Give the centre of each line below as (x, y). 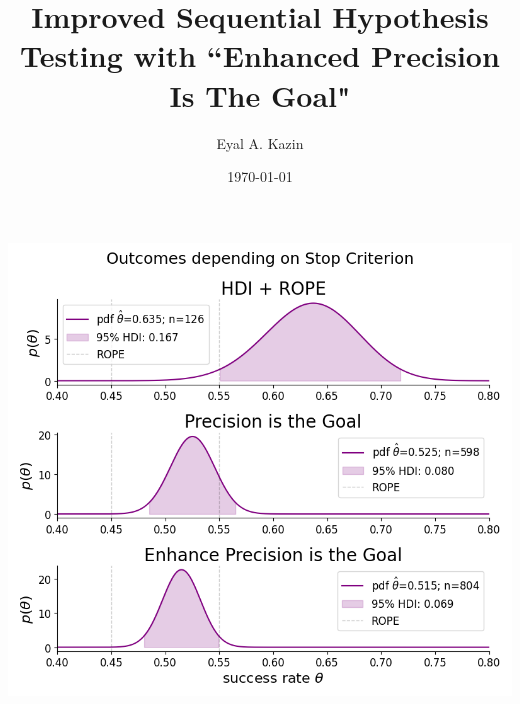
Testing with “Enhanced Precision (260, 55)
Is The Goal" (260, 94)
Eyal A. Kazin (260, 142)
